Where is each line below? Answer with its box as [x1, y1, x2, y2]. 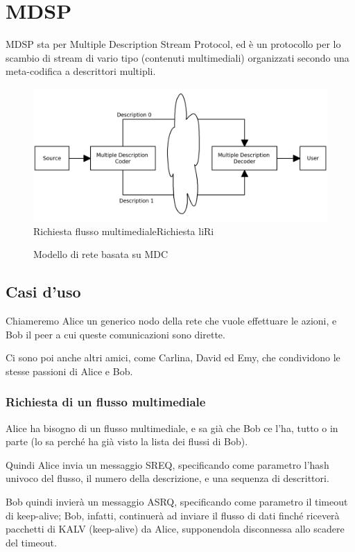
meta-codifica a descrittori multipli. [6, 64, 156, 78]
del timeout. [6, 535, 57, 549]
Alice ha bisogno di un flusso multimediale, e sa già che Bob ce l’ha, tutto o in [6, 420, 338, 435]
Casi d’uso [6, 281, 81, 302]
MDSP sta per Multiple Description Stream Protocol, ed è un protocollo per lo [6, 37, 341, 51]
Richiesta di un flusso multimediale [6, 393, 206, 411]
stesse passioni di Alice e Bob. [6, 363, 133, 378]
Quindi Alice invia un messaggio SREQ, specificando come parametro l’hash [6, 457, 329, 472]
